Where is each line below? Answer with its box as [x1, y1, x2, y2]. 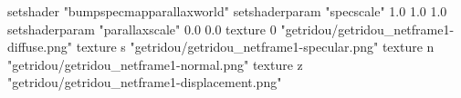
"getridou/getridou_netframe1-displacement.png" [7, 73, 282, 92]
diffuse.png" [7, 37, 73, 56]
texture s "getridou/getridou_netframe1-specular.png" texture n [76, 37, 435, 56]
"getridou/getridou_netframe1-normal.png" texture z [7, 54, 303, 73]
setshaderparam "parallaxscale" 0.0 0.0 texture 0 [7, 19, 277, 38]
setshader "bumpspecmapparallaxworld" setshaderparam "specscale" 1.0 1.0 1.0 [7, 2, 447, 20]
